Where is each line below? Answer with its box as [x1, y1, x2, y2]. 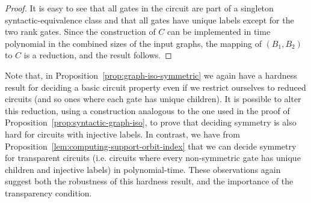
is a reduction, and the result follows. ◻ [23, 49, 172, 61]
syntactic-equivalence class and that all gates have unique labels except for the [5, 13, 294, 26]
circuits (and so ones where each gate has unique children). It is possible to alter [5, 92, 301, 105]
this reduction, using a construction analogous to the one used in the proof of [5, 104, 290, 117]
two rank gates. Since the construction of [5, 25, 156, 38]
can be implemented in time [167, 25, 271, 38]
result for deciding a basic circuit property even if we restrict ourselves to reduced [5, 80, 306, 93]
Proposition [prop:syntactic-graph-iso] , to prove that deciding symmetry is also [5, 116, 297, 129]
